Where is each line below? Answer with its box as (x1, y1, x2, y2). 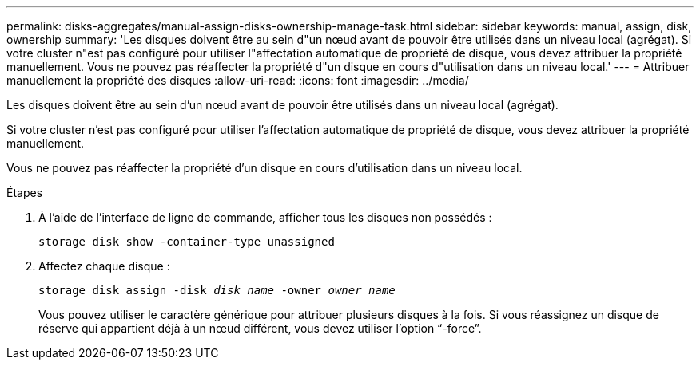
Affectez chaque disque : (38, 259, 170, 273)
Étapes (6, 186, 43, 199)
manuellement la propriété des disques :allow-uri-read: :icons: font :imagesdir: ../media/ (6, 73, 469, 87)
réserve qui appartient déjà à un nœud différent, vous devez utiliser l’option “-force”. (38, 321, 482, 335)
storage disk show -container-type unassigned (38, 235, 335, 248)
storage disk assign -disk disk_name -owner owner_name (38, 284, 396, 297)
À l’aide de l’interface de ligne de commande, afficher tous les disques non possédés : (38, 211, 492, 224)
